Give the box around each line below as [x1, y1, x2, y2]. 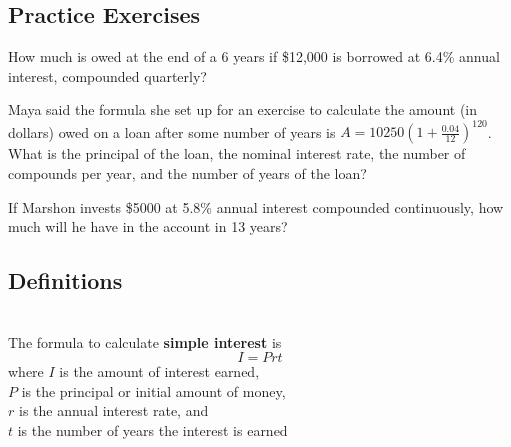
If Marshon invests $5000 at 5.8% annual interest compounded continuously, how [8, 196, 504, 217]
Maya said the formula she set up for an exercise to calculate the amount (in [8, 99, 477, 120]
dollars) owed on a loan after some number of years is [8, 121, 336, 142]
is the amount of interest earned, [59, 361, 260, 382]
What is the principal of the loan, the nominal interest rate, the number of [8, 143, 466, 164]
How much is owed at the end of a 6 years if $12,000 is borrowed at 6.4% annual [8, 46, 500, 67]
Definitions [8, 265, 123, 296]
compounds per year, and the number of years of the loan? [8, 163, 367, 184]
